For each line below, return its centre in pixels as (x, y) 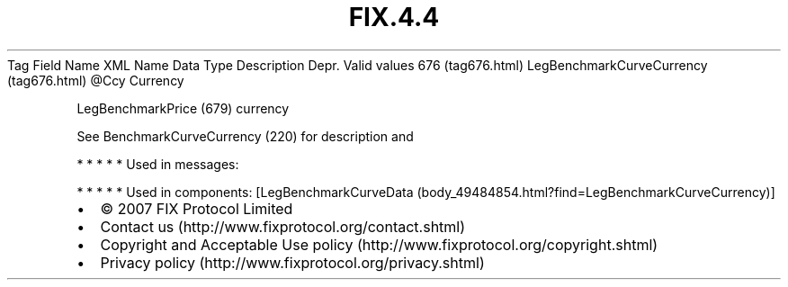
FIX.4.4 (394, 17)
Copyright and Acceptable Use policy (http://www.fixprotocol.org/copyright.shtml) (379, 244)
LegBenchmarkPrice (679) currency (183, 108)
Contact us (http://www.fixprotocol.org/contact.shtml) (283, 226)
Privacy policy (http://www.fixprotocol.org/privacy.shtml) (292, 262)
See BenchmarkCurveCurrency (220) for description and (245, 136)
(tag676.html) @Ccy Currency (96, 80)
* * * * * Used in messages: (158, 164)
